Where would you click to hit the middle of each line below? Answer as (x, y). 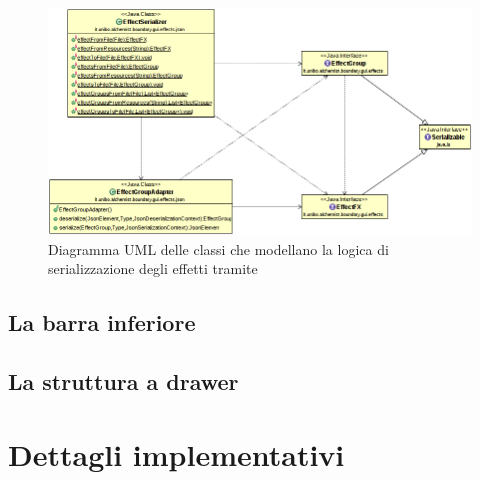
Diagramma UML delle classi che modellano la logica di (218, 248)
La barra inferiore (102, 322)
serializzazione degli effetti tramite (153, 268)
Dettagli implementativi (176, 454)
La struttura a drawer (123, 380)
